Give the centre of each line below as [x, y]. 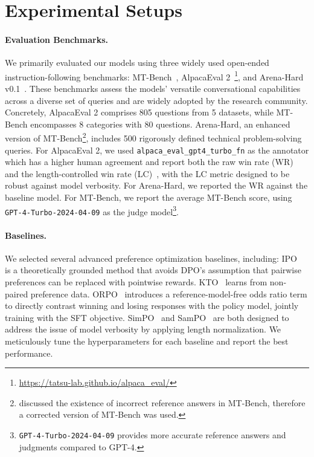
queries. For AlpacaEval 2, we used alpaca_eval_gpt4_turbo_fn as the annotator [157, 150]
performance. [29, 353]
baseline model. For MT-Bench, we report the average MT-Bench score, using [149, 197]
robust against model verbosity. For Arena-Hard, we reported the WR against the [156, 185]
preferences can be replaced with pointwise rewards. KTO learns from [136, 281]
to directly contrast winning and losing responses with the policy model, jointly [152, 306]
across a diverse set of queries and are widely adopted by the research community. [156, 100]
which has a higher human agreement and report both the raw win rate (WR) [149, 162]
